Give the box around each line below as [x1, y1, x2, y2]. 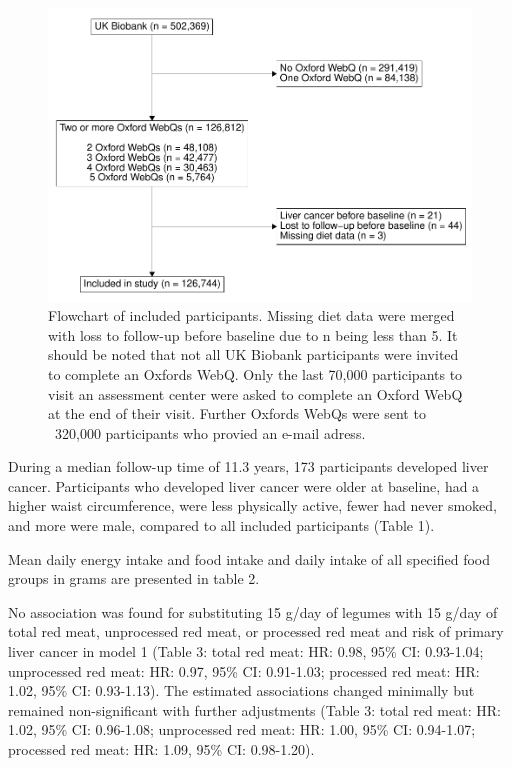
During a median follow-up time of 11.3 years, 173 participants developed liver [8, 456, 489, 477]
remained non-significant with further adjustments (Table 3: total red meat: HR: [8, 699, 501, 720]
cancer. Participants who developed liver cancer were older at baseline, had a [8, 475, 480, 496]
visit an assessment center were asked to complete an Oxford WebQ [48, 383, 463, 404]
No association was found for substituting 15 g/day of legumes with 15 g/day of [8, 601, 498, 622]
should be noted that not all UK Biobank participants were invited [48, 344, 459, 365]
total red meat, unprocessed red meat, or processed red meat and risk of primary [8, 621, 504, 642]
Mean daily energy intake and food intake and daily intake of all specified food [8, 548, 491, 569]
